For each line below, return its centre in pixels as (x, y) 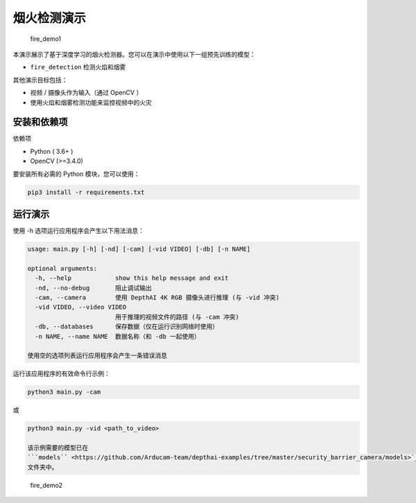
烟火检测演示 (50, 18)
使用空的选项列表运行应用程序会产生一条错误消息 (97, 356)
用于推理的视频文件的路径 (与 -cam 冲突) (177, 317)
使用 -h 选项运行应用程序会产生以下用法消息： (79, 231)
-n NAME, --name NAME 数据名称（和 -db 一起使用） (118, 336)
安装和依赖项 (40, 122)
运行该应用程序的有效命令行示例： (61, 373)
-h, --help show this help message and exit (132, 278)
